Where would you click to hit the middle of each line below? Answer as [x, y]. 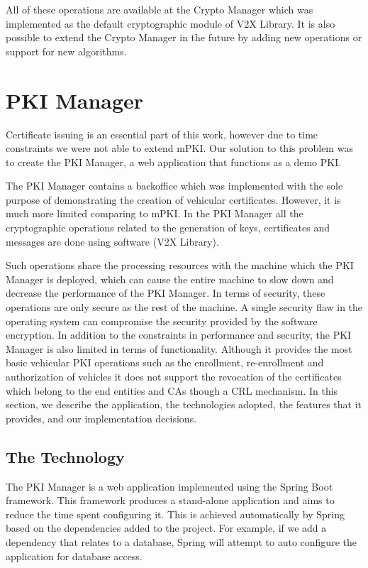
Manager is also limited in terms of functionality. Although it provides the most [179, 348]
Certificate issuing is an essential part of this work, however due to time [162, 134]
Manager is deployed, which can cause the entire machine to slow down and [170, 279]
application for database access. [74, 556]
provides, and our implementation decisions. [101, 418]
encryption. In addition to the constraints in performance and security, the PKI [179, 335]
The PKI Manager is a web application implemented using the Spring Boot [169, 486]
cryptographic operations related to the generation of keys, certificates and [168, 228]
